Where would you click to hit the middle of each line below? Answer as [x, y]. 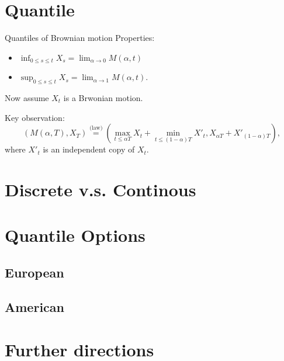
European [34, 272]
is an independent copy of [89, 149]
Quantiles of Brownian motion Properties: [80, 38]
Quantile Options [75, 235]
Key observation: [35, 117]
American [34, 306]
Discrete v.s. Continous [101, 189]
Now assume [27, 97]
